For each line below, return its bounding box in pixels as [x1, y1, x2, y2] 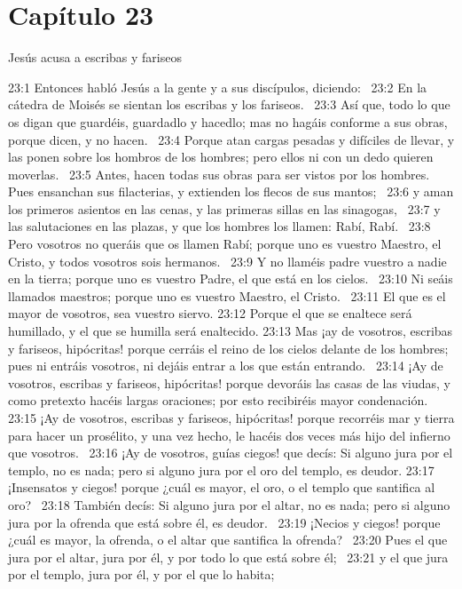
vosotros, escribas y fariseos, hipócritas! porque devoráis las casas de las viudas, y [8, 373, 450, 392]
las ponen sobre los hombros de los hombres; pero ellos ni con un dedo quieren [8, 147, 434, 166]
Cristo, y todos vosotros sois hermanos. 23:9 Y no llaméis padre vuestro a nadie [8, 251, 447, 270]
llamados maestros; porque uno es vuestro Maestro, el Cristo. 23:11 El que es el [8, 286, 446, 305]
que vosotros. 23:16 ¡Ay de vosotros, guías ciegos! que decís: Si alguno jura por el [8, 443, 453, 462]
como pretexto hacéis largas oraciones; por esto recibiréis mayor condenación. [8, 391, 428, 410]
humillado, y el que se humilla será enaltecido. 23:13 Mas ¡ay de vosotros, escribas [8, 322, 453, 340]
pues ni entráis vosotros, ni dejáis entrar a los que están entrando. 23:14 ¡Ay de [8, 356, 443, 375]
